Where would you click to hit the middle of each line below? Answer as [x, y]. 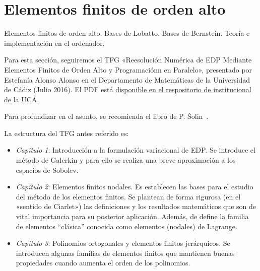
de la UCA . [22, 99]
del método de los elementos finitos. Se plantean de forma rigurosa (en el [128, 196]
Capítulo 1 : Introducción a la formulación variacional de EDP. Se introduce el [136, 150]
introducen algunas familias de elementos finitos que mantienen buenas [125, 253]
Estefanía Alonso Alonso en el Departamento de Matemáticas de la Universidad [127, 79]
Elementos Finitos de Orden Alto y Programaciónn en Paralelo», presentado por [128, 69]
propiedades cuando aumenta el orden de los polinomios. [103, 263]
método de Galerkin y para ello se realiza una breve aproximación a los [126, 160]
